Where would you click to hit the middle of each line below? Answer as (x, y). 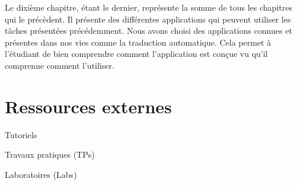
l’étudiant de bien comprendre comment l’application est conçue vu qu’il (136, 54)
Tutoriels (21, 134)
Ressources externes (88, 106)
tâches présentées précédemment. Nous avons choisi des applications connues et (148, 31)
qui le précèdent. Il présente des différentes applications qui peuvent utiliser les (148, 19)
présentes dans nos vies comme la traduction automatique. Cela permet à (138, 42)
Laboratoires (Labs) (41, 174)
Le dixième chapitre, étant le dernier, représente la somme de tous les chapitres (148, 7)
